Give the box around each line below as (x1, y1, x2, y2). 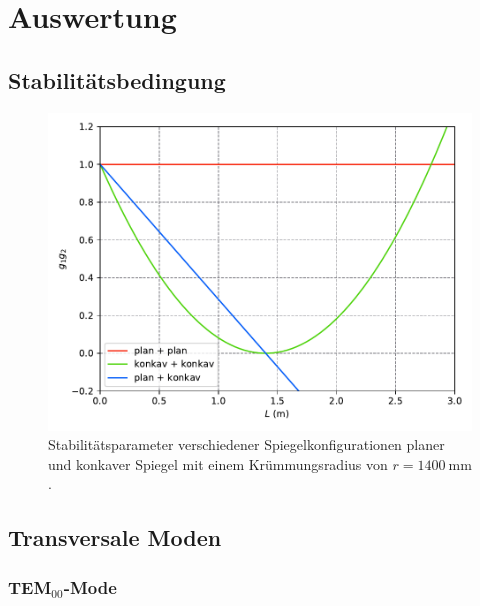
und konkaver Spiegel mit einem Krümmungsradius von (48, 453, 388, 474)
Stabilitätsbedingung (8, 64, 226, 95)
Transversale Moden (8, 522, 222, 553)
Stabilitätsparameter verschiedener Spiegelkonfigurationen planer (48, 434, 445, 455)
